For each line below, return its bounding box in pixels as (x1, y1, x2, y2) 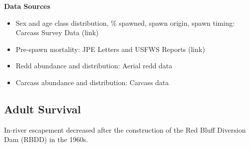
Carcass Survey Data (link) (15, 27, 99, 38)
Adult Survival (4, 101, 81, 116)
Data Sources (4, 1, 51, 11)
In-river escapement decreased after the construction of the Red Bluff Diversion (4, 124, 246, 135)
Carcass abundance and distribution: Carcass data (15, 77, 169, 87)
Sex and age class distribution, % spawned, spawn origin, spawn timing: (15, 17, 235, 28)
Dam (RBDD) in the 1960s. (4, 134, 88, 145)
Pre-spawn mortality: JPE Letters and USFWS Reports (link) (15, 44, 205, 54)
